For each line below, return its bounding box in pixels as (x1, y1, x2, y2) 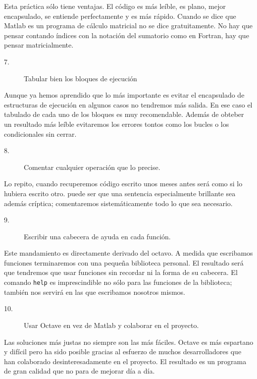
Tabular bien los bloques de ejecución (24, 73, 137, 83)
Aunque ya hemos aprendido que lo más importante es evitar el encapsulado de (4, 90, 245, 100)
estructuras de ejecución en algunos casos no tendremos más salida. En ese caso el (4, 99, 253, 109)
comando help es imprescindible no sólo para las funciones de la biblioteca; (4, 277, 232, 287)
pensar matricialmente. (4, 40, 74, 50)
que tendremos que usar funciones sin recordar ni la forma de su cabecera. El (4, 267, 238, 277)
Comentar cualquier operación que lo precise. (24, 162, 160, 172)
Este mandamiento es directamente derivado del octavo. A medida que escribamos (4, 248, 253, 258)
